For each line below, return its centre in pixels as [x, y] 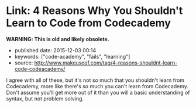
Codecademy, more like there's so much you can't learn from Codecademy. [97, 86]
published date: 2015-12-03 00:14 [55, 50]
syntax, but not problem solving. [45, 98]
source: [24, 63]
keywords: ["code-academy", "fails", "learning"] [72, 56]
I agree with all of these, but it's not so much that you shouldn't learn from [95, 80]
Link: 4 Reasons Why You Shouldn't [94, 11]
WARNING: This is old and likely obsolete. [58, 39]
